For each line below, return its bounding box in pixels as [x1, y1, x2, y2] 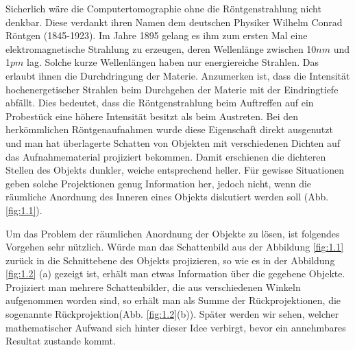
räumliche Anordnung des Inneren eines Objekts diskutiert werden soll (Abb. [5, 189, 329, 204]
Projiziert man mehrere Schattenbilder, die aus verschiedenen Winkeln [5, 279, 301, 294]
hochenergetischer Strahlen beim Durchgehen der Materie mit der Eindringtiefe [5, 82, 339, 96]
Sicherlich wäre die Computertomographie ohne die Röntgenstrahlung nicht [5, 1, 321, 15]
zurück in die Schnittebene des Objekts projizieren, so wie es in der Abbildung [5, 253, 335, 267]
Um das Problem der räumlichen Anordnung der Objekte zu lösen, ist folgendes [5, 226, 340, 240]
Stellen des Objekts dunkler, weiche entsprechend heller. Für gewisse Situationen [5, 163, 344, 177]
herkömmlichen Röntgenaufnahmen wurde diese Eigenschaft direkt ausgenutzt [5, 122, 333, 137]
